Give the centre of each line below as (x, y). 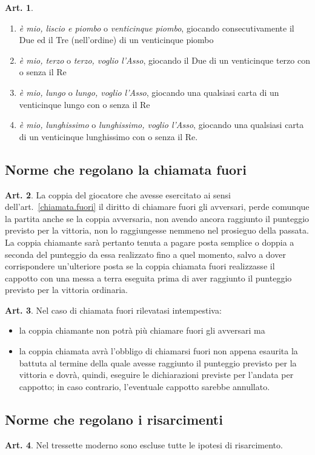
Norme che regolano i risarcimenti (114, 419)
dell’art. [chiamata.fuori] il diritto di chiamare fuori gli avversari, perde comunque (157, 207)
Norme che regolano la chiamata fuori (126, 169)
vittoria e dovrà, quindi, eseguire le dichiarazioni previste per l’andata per (156, 375)
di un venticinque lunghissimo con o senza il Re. (108, 136)
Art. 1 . (19, 7)
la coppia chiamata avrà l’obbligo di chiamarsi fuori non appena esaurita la (158, 351)
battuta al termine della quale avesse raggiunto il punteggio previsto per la (158, 362)
